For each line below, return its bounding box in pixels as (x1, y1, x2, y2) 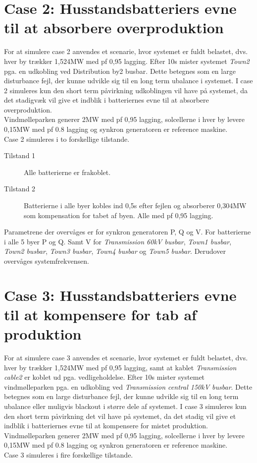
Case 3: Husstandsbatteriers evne (4, 285, 237, 305)
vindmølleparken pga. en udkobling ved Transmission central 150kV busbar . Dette (4, 381, 253, 392)
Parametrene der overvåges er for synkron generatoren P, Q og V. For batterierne (4, 227, 251, 237)
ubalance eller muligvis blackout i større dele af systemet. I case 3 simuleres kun (4, 401, 247, 411)
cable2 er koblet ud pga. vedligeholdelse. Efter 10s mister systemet (4, 372, 205, 382)
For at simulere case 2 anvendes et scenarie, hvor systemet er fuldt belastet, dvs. (4, 46, 248, 57)
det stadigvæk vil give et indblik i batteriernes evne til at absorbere (4, 95, 209, 105)
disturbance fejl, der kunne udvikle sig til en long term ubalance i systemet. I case (4, 75, 253, 86)
